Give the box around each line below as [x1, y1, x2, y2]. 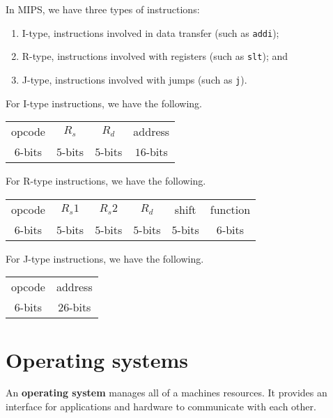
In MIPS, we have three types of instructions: [6, 2, 200, 16]
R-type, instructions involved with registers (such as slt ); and [22, 49, 288, 63]
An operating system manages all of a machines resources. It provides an [6, 385, 327, 400]
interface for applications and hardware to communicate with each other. [6, 399, 316, 414]
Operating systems [6, 345, 189, 373]
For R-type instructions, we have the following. [6, 173, 206, 188]
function [210, 201, 251, 217]
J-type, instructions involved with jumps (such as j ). [22, 72, 247, 86]
